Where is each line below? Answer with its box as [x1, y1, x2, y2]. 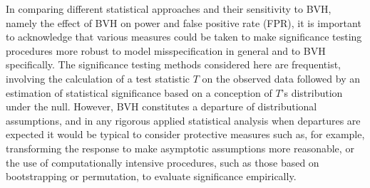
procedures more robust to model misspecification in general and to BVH [6, 43, 326, 58]
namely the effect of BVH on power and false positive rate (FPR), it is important [6, 15, 361, 30]
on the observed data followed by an [202, 70, 360, 85]
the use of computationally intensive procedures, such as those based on [6, 155, 319, 169]
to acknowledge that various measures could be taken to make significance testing [6, 29, 362, 44]
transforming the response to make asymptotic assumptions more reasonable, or [6, 140, 354, 155]
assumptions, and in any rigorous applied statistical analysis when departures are [6, 113, 361, 127]
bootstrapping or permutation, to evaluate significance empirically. [6, 169, 297, 184]
